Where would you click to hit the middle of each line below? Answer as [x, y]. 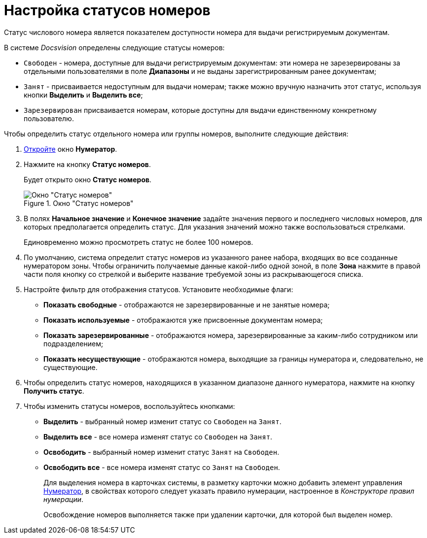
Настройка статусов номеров [107, 10]
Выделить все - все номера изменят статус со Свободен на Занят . [158, 437]
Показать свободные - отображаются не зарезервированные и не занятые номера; [187, 304]
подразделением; [73, 343]
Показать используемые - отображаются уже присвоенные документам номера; [183, 320]
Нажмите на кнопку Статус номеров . [87, 164]
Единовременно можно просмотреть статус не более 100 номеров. [139, 242]
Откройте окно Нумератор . [71, 149]
